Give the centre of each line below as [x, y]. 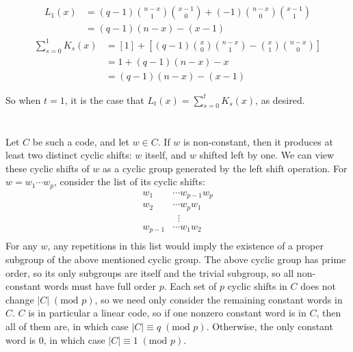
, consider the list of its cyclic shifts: [130, 181]
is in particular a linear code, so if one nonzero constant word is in [167, 313]
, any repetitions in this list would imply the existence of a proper [185, 246]
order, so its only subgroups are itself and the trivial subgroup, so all [150, 272]
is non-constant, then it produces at [258, 141]
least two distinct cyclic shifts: [69, 155]
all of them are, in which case [67, 326]
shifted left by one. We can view [267, 155]
